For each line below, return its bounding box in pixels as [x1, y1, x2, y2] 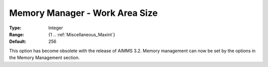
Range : [9, 31, 24, 37]
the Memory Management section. [9, 55, 80, 61]
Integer [48, 25, 63, 31]
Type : [9, 25, 22, 31]
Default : [9, 39, 27, 45]
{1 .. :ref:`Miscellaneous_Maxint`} [48, 31, 116, 37]
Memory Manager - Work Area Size [9, 7, 158, 18]
